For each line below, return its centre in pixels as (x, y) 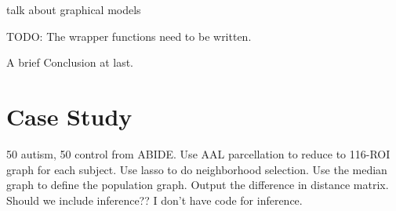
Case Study (69, 116)
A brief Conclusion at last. (70, 62)
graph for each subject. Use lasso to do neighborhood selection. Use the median (197, 169)
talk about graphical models (74, 9)
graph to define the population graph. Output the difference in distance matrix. (198, 185)
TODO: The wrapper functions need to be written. (129, 36)
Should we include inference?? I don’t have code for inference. (154, 200)
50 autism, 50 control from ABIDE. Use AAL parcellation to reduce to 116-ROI (198, 153)
